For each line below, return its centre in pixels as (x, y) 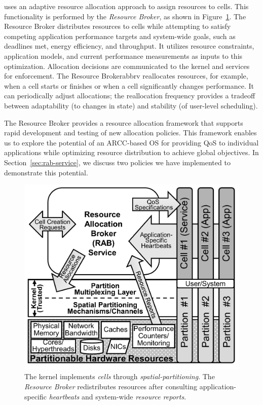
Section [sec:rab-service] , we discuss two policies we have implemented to (117, 162)
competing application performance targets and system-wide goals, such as (120, 36)
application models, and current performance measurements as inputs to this (123, 56)
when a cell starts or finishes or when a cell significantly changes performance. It (129, 85)
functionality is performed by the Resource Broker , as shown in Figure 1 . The (125, 16)
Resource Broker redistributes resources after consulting (111, 386)
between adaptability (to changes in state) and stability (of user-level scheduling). (131, 105)
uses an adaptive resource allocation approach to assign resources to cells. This (126, 6)
